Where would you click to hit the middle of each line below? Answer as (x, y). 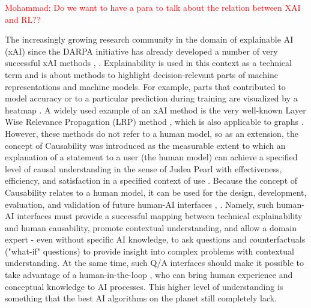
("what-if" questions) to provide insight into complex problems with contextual (149, 251)
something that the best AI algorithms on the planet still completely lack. (141, 298)
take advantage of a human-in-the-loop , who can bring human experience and (149, 275)
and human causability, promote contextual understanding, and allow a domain (151, 227)
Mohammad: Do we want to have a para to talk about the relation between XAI (153, 7)
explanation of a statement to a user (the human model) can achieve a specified (151, 157)
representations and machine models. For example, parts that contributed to (145, 86)
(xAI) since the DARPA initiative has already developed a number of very (141, 51)
